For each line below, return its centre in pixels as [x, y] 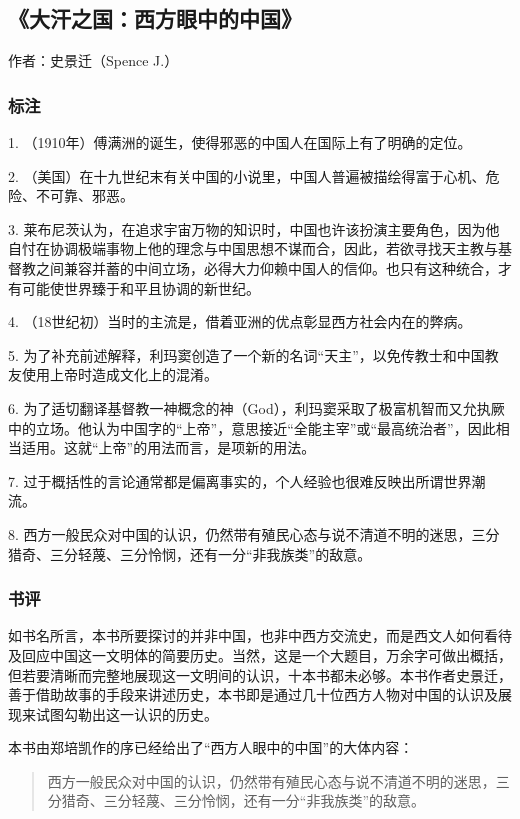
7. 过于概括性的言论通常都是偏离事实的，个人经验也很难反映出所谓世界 [240, 480]
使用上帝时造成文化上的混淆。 [119, 374]
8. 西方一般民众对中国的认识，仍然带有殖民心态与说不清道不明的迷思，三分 [254, 533]
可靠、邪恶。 [91, 195]
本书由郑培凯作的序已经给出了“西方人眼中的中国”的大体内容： [211, 747]
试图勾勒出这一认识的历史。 [126, 713]
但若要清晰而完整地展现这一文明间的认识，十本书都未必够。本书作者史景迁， [260, 674]
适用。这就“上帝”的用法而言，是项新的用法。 [168, 447]
